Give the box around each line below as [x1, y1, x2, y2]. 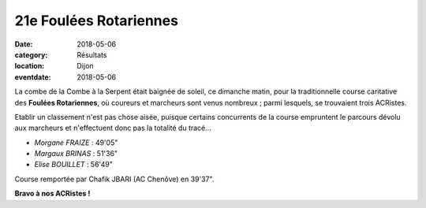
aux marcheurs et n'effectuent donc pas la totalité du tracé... [14, 123, 212, 133]
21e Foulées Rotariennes [14, 12, 179, 29]
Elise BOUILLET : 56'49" [34, 160, 114, 169]
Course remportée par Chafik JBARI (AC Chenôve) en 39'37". [14, 174, 215, 184]
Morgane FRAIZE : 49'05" [34, 138, 118, 147]
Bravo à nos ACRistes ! [14, 189, 91, 199]
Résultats [77, 50, 107, 59]
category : [14, 50, 48, 59]
